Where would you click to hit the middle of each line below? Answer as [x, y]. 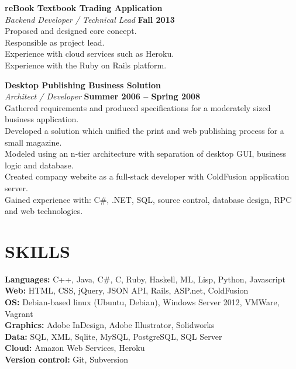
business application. [42, 119]
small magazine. [33, 142]
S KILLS [37, 251]
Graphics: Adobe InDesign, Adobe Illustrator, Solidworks [110, 325]
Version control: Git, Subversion [66, 359]
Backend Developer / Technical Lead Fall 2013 [90, 19]
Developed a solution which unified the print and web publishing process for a [144, 130]
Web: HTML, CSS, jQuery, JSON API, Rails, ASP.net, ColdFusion [127, 290]
